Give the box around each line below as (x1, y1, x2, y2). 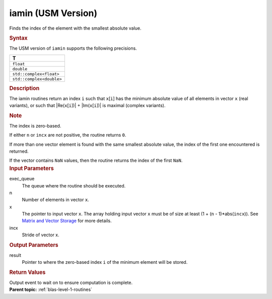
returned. (9, 148, 29, 154)
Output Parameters (9, 241, 58, 248)
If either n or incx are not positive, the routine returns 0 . (9, 132, 126, 138)
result (9, 252, 22, 258)
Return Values (9, 269, 46, 276)
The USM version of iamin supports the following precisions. (9, 45, 137, 51)
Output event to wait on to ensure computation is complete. (9, 279, 133, 285)
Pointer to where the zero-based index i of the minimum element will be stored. (22, 259, 188, 265)
